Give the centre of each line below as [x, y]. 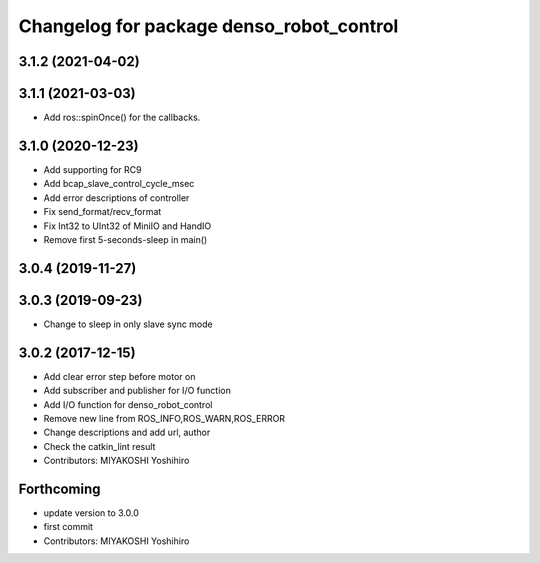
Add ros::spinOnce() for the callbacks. [122, 117]
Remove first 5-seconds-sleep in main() [125, 239]
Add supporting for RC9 [92, 169]
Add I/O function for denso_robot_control [128, 404]
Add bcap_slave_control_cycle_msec [119, 184]
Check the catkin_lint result [99, 446]
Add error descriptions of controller [116, 197]
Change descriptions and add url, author [127, 432]
